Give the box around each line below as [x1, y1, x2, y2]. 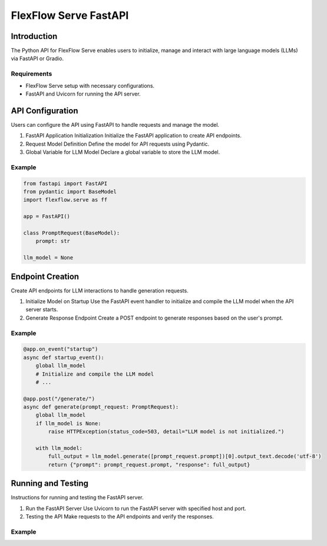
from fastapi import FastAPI [23, 180, 108, 187]
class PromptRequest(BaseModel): [23, 229, 120, 236]
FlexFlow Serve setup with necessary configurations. [25, 82, 155, 89]
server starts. [25, 306, 58, 313]
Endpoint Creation [11, 271, 80, 281]
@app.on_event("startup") [23, 346, 98, 353]
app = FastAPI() [23, 213, 71, 220]
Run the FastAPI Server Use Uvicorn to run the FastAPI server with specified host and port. [25, 505, 247, 512]
